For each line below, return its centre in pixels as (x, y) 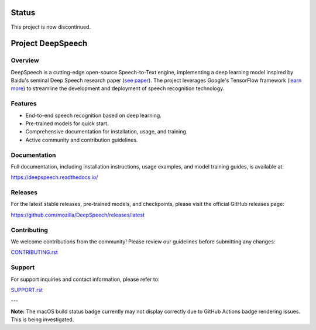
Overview (25, 60)
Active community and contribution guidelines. (82, 140)
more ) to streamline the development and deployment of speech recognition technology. (118, 88)
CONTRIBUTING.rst (34, 252)
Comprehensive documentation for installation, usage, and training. (107, 132)
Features (24, 104)
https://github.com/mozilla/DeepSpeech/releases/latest (78, 215)
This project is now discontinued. (51, 27)
